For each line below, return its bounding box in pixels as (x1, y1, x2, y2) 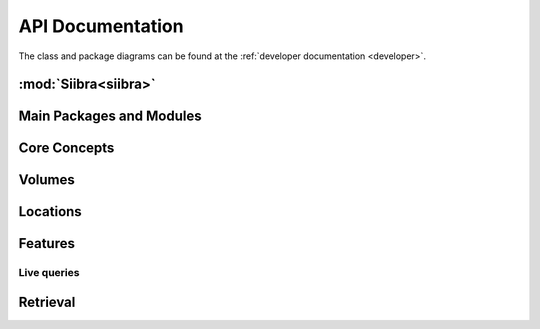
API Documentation (18, 15, 184, 37)
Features (18, 235, 75, 252)
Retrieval (18, 294, 76, 311)
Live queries (18, 266, 80, 280)
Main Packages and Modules (18, 108, 202, 125)
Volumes (18, 171, 75, 189)
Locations (18, 203, 82, 220)
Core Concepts (18, 140, 115, 157)
